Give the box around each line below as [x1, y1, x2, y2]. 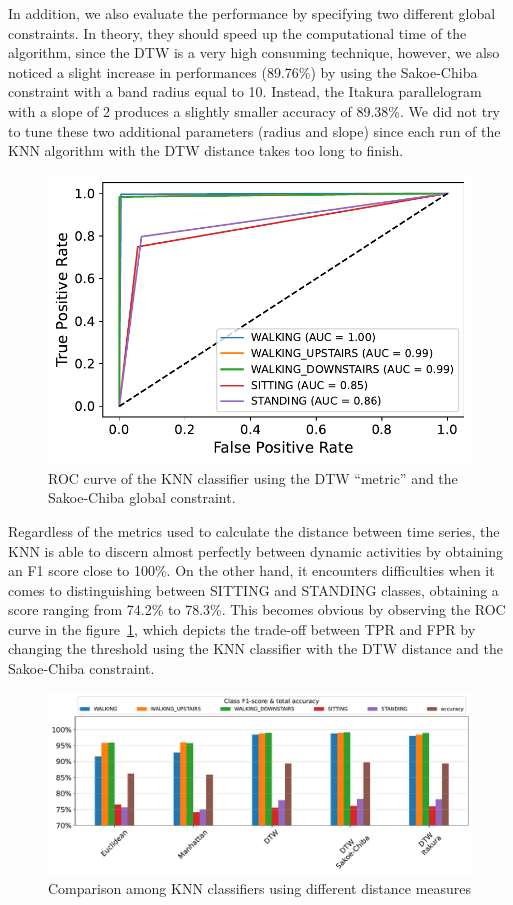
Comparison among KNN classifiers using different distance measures [48, 877, 472, 898]
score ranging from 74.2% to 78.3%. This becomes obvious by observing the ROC [8, 599, 506, 620]
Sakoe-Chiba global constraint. [48, 487, 236, 508]
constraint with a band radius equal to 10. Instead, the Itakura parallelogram [8, 81, 482, 102]
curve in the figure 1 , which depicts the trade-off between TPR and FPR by [8, 618, 476, 639]
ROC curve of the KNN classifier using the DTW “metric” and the [48, 467, 458, 488]
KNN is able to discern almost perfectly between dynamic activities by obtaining [8, 540, 504, 561]
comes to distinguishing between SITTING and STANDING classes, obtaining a [8, 579, 499, 600]
